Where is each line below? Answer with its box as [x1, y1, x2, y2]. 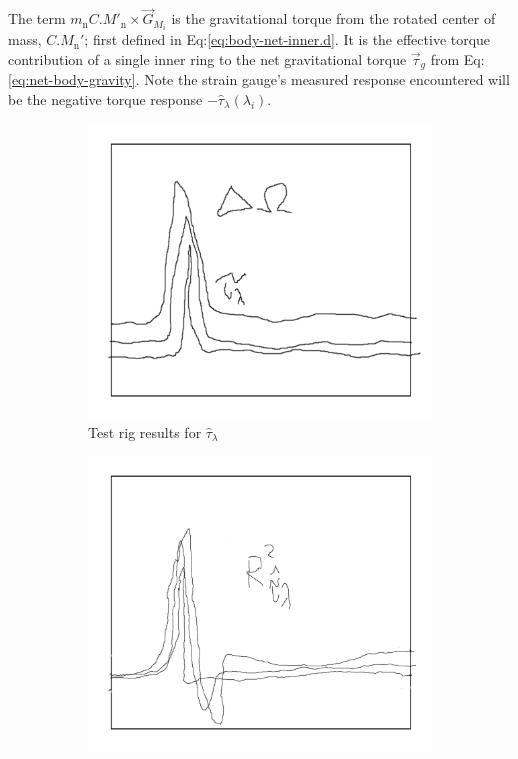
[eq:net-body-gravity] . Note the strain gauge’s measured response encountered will [8, 69, 510, 90]
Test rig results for [88, 421, 202, 442]
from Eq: [430, 48, 485, 69]
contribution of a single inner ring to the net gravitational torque [8, 48, 407, 69]
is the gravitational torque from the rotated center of [171, 8, 496, 29]
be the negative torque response [8, 88, 203, 109]
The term [8, 8, 66, 29]
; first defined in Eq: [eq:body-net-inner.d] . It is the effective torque [84, 29, 491, 50]
